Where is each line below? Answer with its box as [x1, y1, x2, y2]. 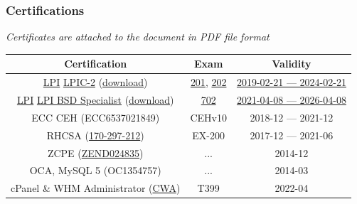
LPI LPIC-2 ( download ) [43, 75, 148, 90]
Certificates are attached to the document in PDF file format [6, 29, 270, 44]
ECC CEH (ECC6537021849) [31, 109, 160, 124]
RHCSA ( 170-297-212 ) [46, 127, 144, 142]
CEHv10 [190, 109, 227, 124]
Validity [272, 56, 311, 71]
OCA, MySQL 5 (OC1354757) [29, 163, 161, 178]
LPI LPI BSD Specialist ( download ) [16, 92, 174, 107]
